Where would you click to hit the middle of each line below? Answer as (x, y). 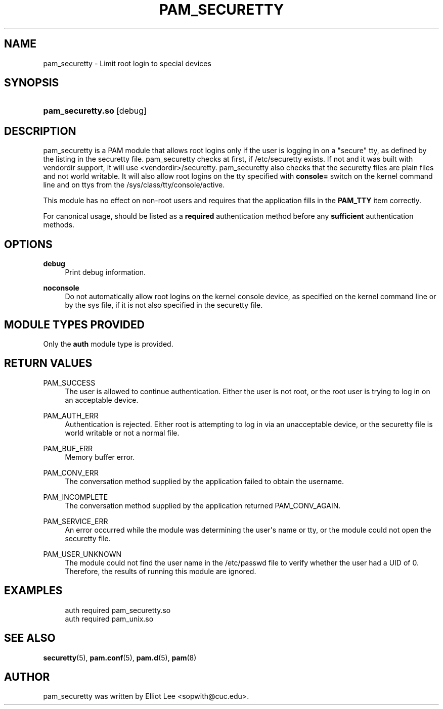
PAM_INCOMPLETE (76, 497)
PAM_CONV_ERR (71, 472)
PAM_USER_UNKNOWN (82, 554)
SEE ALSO (30, 638)
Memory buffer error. (100, 457)
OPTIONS (28, 244)
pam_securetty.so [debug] (95, 111)
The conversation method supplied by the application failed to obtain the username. (204, 481)
